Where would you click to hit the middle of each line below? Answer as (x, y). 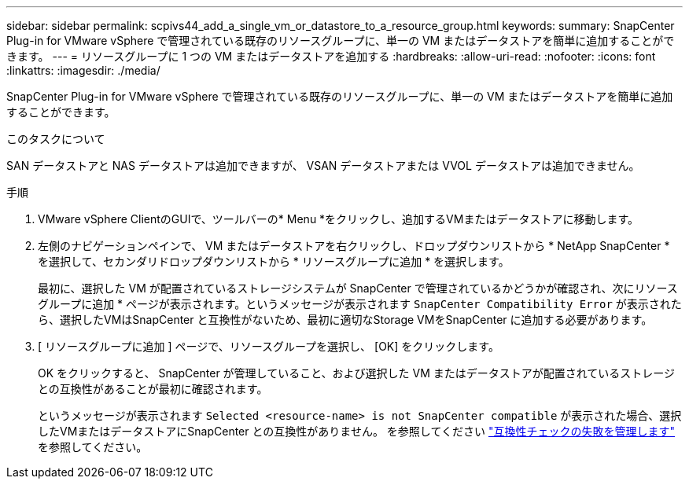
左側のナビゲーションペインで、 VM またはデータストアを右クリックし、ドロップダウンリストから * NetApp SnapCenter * (354, 246)
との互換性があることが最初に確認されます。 (153, 389)
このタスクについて (56, 139)
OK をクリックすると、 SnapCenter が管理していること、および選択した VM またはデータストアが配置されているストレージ (357, 373)
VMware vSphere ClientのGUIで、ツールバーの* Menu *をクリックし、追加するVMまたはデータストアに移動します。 (339, 219)
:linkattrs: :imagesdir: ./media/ (83, 70)
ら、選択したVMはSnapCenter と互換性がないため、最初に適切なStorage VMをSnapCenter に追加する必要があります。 (345, 320)
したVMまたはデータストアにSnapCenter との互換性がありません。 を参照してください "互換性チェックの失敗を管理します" (356, 431)
